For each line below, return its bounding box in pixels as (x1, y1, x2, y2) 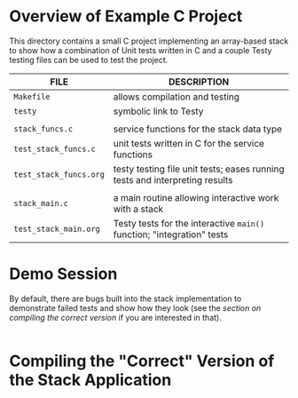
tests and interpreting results (113, 173, 233, 186)
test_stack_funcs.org (13, 169, 105, 179)
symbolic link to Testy (113, 105, 204, 117)
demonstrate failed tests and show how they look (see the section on (9, 302, 262, 313)
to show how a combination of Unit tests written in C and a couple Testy (9, 44, 272, 55)
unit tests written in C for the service (113, 137, 264, 149)
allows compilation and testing (113, 91, 240, 103)
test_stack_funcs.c (13, 144, 96, 154)
